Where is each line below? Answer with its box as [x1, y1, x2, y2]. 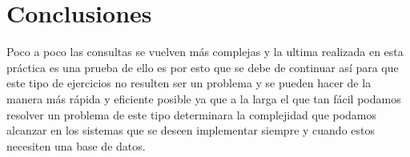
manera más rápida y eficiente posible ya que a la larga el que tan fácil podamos [6, 90, 401, 107]
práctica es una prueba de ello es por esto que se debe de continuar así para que [6, 58, 399, 75]
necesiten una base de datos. [6, 137, 146, 154]
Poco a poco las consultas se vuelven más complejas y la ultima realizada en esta [6, 43, 404, 60]
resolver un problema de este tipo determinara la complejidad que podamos [6, 106, 377, 123]
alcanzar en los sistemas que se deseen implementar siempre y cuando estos [6, 122, 375, 139]
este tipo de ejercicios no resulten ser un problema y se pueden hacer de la [6, 74, 372, 91]
